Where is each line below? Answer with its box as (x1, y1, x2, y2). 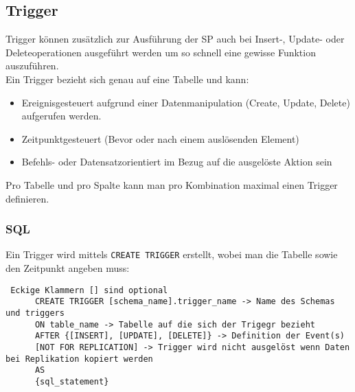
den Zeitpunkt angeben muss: (5, 261, 130, 275)
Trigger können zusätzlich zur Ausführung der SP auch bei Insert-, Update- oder (5, 32, 345, 46)
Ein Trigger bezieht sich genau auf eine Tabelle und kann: (5, 71, 249, 86)
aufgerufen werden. (21, 108, 102, 123)
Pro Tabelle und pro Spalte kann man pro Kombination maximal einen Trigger (5, 177, 338, 192)
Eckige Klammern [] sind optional (10, 285, 168, 295)
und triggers (5, 308, 65, 318)
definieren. (5, 191, 49, 205)
